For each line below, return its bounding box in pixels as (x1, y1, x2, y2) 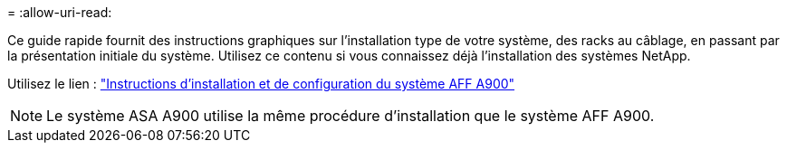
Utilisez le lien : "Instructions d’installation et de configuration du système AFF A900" (7, 76, 515, 91)
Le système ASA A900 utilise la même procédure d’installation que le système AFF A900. (46, 107, 655, 125)
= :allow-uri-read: (7, 5, 112, 20)
